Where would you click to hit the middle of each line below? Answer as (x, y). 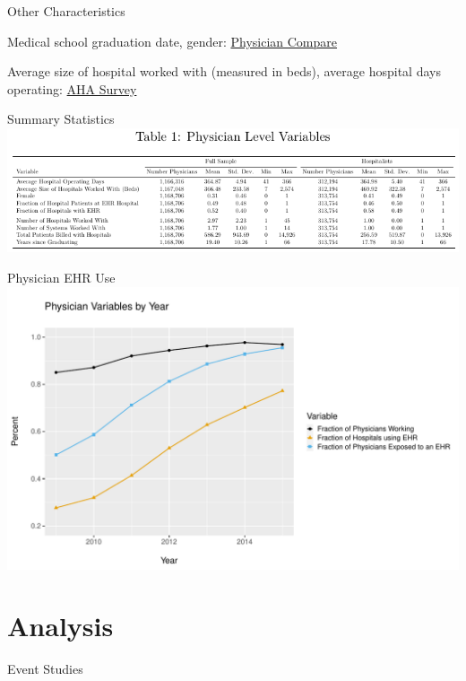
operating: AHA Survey (72, 88)
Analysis (60, 626)
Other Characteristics (66, 11)
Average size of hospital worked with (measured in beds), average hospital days (224, 71)
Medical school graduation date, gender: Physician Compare (172, 41)
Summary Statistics (61, 119)
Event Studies (45, 669)
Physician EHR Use (61, 278)
